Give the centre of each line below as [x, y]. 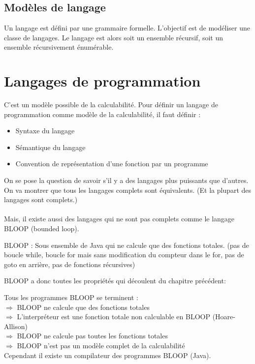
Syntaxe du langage [45, 131]
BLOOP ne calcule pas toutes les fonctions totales [92, 336]
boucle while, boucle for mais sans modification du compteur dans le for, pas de [124, 255]
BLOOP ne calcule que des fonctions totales [83, 307]
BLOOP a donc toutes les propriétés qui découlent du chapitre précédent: [115, 281]
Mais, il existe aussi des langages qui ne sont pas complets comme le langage [119, 219]
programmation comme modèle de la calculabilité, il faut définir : [102, 114]
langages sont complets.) [41, 199]
